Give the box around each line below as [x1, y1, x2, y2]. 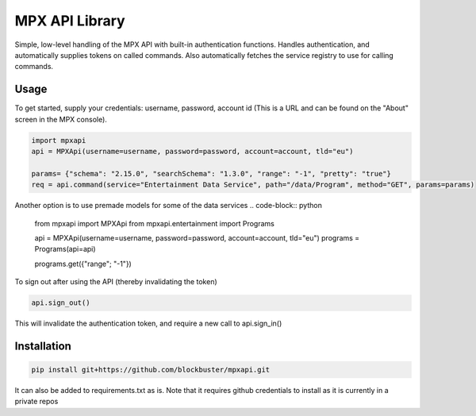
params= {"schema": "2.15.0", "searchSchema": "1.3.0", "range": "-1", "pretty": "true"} [31, 169, 392, 178]
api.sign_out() [31, 299, 90, 307]
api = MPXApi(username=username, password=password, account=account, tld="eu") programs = [34, 233, 360, 242]
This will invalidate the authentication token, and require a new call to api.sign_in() [14, 318, 282, 329]
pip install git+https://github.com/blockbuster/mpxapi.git [31, 365, 271, 375]
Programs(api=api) [34, 245, 96, 254]
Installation [14, 339, 71, 352]
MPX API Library [14, 12, 126, 29]
